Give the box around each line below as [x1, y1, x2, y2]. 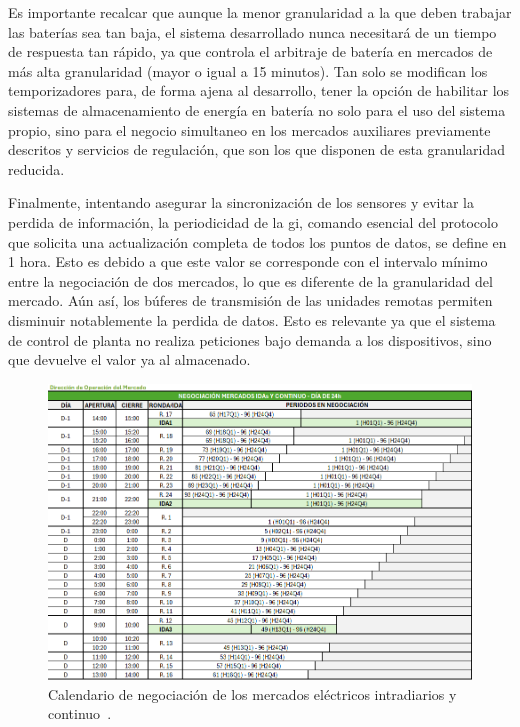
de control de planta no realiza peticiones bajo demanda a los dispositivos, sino [8, 329, 492, 350]
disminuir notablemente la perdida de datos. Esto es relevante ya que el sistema [8, 309, 496, 330]
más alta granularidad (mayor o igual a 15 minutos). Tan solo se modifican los [8, 60, 488, 81]
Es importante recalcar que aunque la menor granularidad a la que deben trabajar [8, 2, 512, 22]
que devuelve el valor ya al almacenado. [8, 349, 251, 370]
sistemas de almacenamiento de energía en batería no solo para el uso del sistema [8, 99, 506, 120]
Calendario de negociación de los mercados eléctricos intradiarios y [48, 683, 457, 704]
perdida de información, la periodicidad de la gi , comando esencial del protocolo [8, 211, 498, 232]
